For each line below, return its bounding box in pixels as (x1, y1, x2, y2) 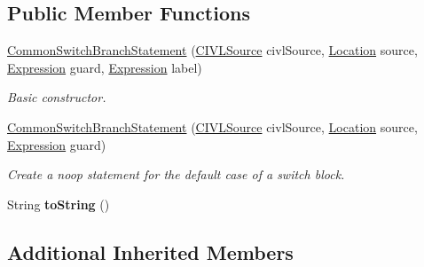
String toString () (7, 194, 110, 213)
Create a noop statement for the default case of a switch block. (7, 165, 345, 184)
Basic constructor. (7, 88, 106, 106)
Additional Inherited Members (7, 238, 294, 265)
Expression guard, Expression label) (7, 58, 202, 76)
